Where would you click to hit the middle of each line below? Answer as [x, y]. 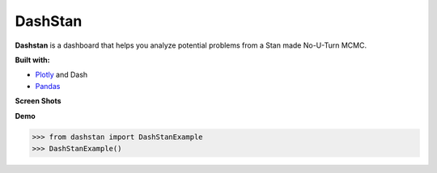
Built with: [32, 60]
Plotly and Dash [62, 75]
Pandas [48, 86]
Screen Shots [38, 101]
